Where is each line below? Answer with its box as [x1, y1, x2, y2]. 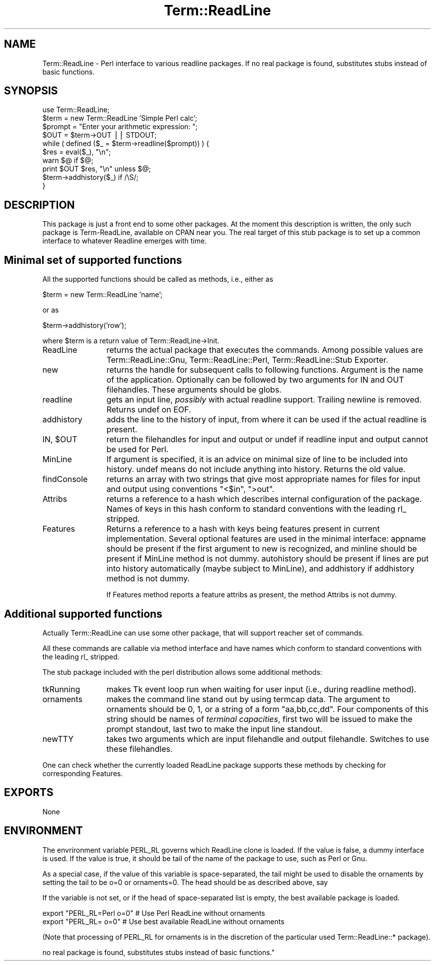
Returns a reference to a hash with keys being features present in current [106, 524, 380, 534]
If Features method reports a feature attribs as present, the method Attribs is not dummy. [106, 590, 397, 599]
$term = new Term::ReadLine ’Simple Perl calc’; [42, 114, 197, 123]
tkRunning [42, 684, 80, 694]
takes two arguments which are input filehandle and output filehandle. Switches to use [106, 733, 430, 744]
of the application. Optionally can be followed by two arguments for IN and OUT [106, 375, 404, 385]
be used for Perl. [106, 444, 169, 455]
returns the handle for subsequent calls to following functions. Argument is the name [106, 365, 423, 375]
